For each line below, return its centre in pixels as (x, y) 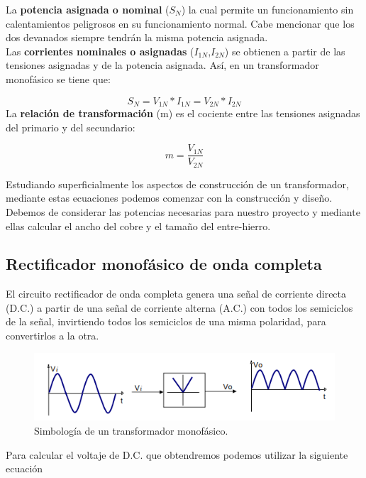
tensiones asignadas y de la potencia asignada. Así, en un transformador (162, 65)
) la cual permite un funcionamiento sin (267, 9)
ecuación (24, 468)
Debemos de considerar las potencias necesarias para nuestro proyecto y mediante (183, 211)
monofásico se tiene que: (58, 78)
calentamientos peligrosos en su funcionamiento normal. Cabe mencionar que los (180, 23)
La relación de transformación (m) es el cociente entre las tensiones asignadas (183, 113)
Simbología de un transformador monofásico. (131, 431)
